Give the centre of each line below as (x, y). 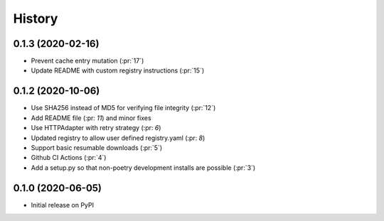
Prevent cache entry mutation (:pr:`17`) (87, 61)
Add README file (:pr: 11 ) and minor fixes (91, 118)
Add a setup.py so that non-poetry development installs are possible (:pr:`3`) (143, 168)
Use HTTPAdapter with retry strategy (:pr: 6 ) (96, 128)
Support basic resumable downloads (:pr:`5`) (97, 147)
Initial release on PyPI (63, 205)
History (36, 18)
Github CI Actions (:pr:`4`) (69, 158)
